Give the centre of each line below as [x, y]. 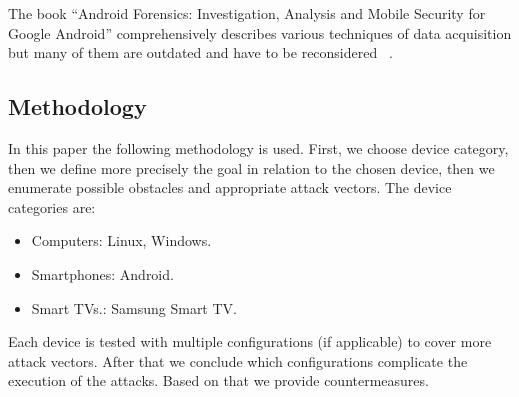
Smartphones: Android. [102, 273]
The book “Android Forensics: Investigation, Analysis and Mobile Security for [247, 13]
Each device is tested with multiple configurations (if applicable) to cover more [250, 341]
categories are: [52, 206]
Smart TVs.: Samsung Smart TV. [134, 307]
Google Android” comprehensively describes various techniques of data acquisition [260, 32]
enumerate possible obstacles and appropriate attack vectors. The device [230, 187]
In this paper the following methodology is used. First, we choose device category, [258, 147]
